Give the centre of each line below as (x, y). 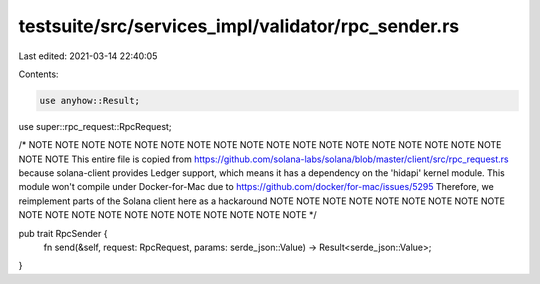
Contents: (38, 74)
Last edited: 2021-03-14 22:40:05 (88, 56)
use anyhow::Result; (89, 100)
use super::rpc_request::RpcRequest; (95, 126)
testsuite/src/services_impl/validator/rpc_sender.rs (239, 26)
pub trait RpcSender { (63, 233)
